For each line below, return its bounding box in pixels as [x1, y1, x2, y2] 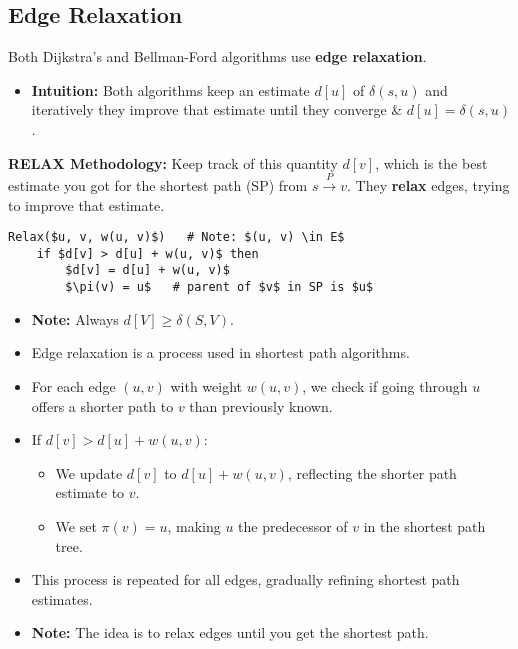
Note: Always [31, 308, 119, 329]
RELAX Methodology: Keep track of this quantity [8, 152, 338, 173]
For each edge [31, 375, 116, 396]
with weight [170, 375, 243, 396]
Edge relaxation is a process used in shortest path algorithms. [31, 342, 410, 363]
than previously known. [189, 395, 333, 416]
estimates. [31, 588, 93, 609]
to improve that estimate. [8, 194, 165, 215]
